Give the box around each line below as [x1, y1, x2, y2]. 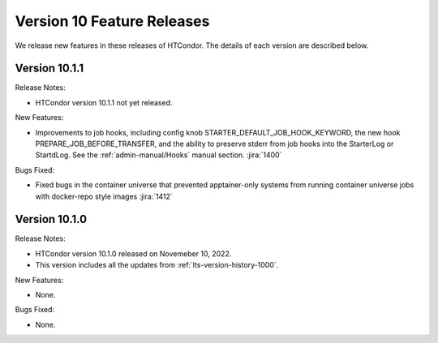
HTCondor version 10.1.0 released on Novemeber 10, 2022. [35, 248, 232, 259]
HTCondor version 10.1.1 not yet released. [35, 97, 174, 107]
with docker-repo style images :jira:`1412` [35, 191, 174, 201]
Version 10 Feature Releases [15, 12, 210, 30]
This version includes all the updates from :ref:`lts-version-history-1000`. [35, 260, 279, 270]
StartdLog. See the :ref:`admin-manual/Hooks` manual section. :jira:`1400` [35, 150, 282, 160]
